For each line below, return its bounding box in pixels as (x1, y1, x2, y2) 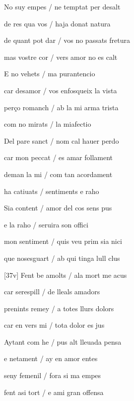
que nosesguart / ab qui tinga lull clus (4, 252, 120, 263)
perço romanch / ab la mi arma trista (4, 102, 119, 112)
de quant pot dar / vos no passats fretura (4, 35, 130, 45)
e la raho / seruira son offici (4, 219, 88, 229)
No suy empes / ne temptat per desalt (4, 1, 121, 11)
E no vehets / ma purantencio (4, 68, 95, 79)
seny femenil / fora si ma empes (4, 370, 101, 381)
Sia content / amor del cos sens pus (4, 202, 112, 213)
